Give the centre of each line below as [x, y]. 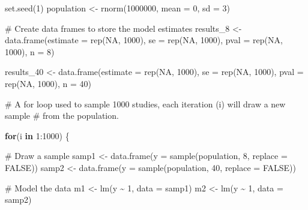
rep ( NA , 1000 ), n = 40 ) [48, 83]
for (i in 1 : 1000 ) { [37, 135]
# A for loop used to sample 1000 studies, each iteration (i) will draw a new [145, 103]
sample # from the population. [62, 115]
